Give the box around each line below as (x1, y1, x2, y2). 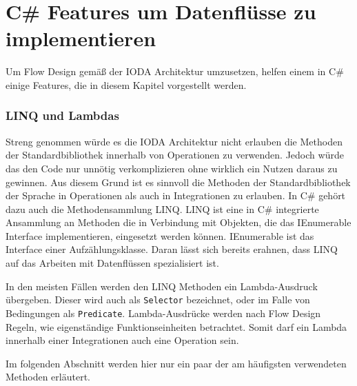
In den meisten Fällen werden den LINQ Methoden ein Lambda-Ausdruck (6, 278, 318, 293)
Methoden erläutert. (6, 369, 90, 384)
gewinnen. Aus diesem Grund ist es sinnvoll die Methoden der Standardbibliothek (6, 174, 351, 189)
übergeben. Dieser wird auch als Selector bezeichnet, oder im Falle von (6, 292, 310, 307)
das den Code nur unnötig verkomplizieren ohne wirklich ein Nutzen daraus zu (6, 161, 338, 175)
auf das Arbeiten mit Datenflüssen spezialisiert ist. (6, 256, 219, 270)
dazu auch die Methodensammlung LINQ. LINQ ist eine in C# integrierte (6, 201, 319, 216)
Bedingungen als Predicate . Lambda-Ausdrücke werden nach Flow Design (6, 305, 321, 320)
